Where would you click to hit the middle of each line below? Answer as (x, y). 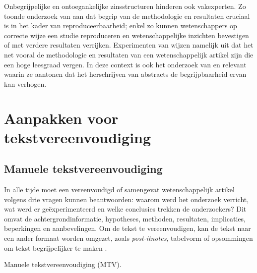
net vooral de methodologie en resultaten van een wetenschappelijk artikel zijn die (129, 54)
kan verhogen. (25, 83)
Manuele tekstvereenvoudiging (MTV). (63, 264)
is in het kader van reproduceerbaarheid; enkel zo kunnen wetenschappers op (121, 26)
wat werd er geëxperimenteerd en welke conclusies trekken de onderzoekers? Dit (125, 209)
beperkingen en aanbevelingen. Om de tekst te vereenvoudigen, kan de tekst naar (128, 228)
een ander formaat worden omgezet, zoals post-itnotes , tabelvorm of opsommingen (128, 238)
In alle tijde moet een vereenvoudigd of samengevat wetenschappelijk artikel (119, 190)
